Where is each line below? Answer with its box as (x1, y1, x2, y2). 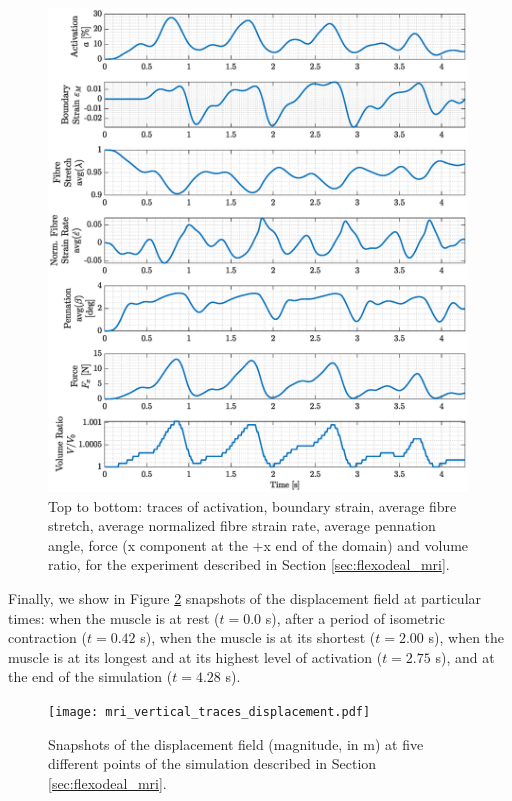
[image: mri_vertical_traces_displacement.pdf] (48, 704, 371, 719)
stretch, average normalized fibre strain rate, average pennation (48, 515, 436, 536)
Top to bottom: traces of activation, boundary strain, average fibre (48, 495, 457, 516)
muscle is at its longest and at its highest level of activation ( (8, 646, 383, 667)
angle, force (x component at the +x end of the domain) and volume (48, 534, 469, 555)
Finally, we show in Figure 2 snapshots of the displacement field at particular (8, 588, 482, 608)
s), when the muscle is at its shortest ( (140, 627, 376, 648)
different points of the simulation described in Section (48, 753, 377, 774)
